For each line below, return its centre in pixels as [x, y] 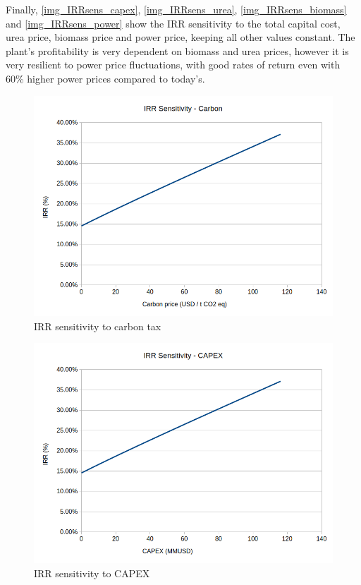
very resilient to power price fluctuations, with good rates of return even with [173, 65]
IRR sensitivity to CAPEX [92, 573]
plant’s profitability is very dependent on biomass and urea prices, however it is [177, 50]
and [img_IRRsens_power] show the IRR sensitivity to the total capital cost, [173, 23]
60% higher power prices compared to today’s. [105, 78]
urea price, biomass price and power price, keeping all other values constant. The [180, 37]
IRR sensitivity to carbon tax [98, 326]
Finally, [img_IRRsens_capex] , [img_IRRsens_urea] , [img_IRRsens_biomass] [176, 9]
